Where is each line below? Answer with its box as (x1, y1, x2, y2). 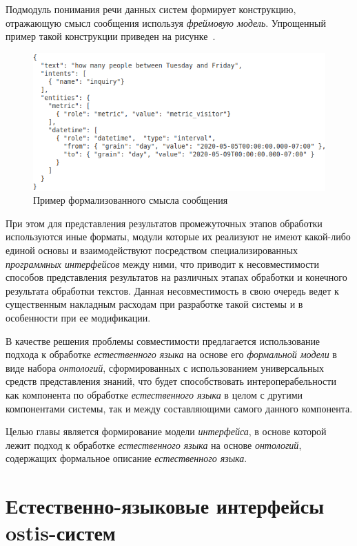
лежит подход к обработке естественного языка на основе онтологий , (6, 437, 302, 452)
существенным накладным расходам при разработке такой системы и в (6, 297, 303, 311)
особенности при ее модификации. (6, 311, 151, 325)
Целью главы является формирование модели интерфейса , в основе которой (6, 424, 327, 439)
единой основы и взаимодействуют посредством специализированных (6, 243, 298, 258)
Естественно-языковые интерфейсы (6, 492, 325, 520)
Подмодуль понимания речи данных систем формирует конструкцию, (6, 2, 296, 16)
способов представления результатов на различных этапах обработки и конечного (6, 270, 347, 284)
